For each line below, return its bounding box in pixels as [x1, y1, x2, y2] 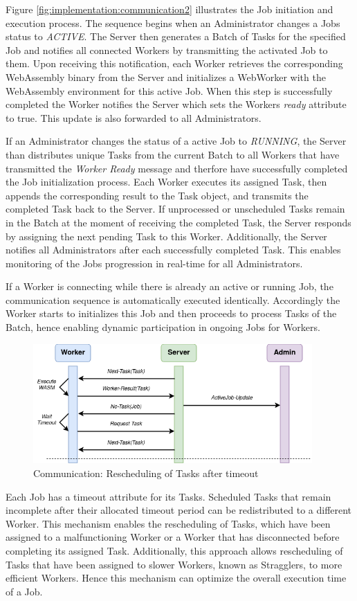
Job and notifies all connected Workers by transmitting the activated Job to [6, 42, 328, 57]
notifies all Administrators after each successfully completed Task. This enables [6, 242, 341, 257]
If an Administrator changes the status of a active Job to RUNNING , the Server [6, 134, 347, 148]
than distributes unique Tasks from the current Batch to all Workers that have [6, 147, 340, 161]
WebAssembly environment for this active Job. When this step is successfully [6, 83, 333, 98]
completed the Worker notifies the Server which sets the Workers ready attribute [6, 97, 347, 111]
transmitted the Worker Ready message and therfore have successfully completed [6, 161, 348, 175]
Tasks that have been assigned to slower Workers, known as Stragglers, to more [6, 557, 342, 571]
